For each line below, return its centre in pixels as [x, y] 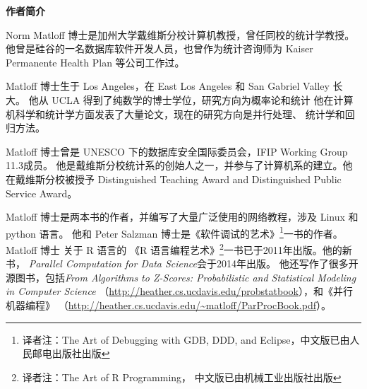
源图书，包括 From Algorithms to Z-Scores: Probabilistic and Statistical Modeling [181, 277]
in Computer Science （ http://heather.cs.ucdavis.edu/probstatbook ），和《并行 [179, 291]
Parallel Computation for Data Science [113, 263]
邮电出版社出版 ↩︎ [71, 353]
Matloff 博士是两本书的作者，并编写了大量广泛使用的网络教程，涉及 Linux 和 [182, 217]
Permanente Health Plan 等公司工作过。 [95, 62]
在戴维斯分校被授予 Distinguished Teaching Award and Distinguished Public [174, 179]
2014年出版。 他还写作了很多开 [288, 263]
